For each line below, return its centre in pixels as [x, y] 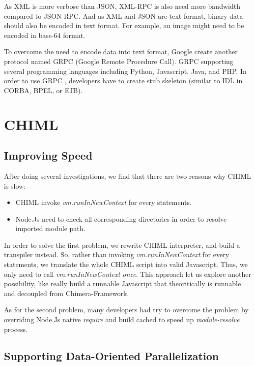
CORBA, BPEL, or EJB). [43, 90]
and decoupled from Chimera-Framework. [67, 293]
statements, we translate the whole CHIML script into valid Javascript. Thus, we [126, 264]
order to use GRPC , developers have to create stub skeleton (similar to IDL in [123, 81]
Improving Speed [48, 155]
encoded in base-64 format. [45, 35]
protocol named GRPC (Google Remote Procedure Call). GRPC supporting [119, 61]
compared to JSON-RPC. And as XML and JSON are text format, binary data [124, 16]
